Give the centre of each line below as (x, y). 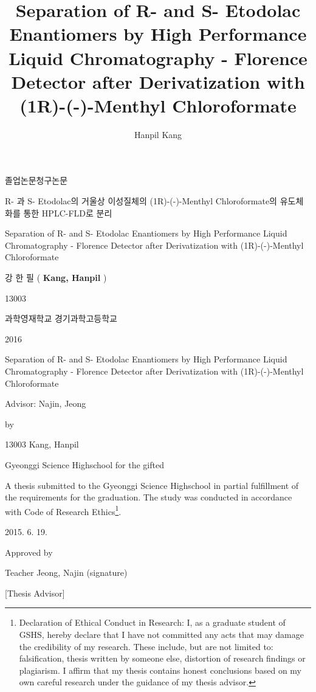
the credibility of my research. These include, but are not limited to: (146, 646)
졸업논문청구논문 (36, 180)
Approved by (29, 552)
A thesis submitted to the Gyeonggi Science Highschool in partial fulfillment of (152, 485)
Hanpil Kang (158, 134)
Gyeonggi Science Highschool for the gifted (84, 464)
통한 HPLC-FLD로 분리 (68, 213)
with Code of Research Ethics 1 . (63, 510)
